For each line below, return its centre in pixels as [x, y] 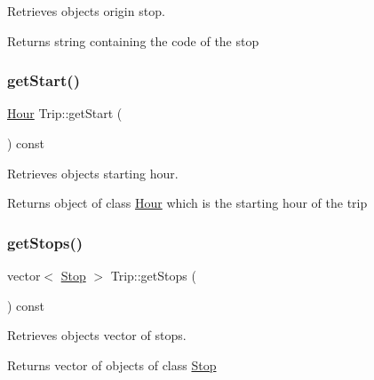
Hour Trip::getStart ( [65, 113]
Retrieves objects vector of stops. [97, 335]
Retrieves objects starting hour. [93, 173]
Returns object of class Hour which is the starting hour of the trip [187, 203]
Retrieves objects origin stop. [86, 11]
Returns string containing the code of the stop [133, 40]
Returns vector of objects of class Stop [112, 364]
